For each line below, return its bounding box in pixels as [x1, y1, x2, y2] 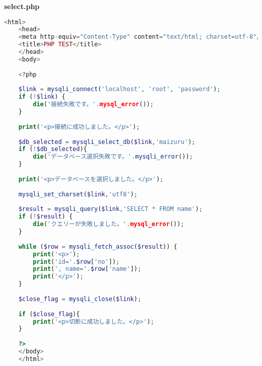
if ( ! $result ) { [18, 213, 73, 221]
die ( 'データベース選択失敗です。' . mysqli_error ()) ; [33, 153, 193, 161]
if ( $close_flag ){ [18, 310, 80, 318]
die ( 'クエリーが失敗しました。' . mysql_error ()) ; [33, 221, 184, 228]
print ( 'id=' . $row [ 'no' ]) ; [33, 258, 120, 265]
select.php [4, 1, 40, 11]
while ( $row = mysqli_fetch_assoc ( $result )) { [18, 243, 177, 250]
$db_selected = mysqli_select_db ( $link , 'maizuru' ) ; [18, 138, 195, 145]
